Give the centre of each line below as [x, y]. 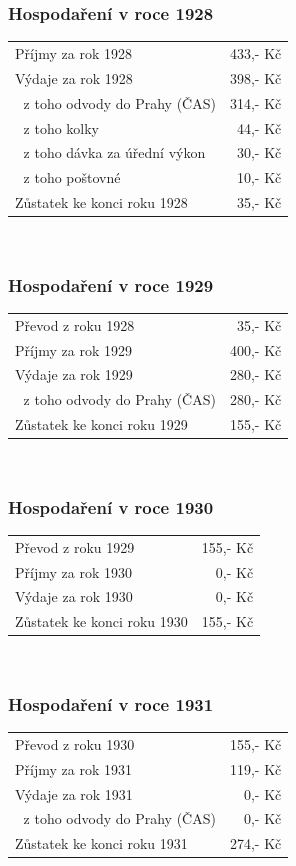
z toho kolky [61, 127]
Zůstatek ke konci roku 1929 [101, 424]
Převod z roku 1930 [75, 743]
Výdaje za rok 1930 [74, 596]
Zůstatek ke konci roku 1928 [101, 202]
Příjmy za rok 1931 [73, 768]
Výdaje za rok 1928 [74, 77]
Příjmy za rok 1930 [73, 571]
